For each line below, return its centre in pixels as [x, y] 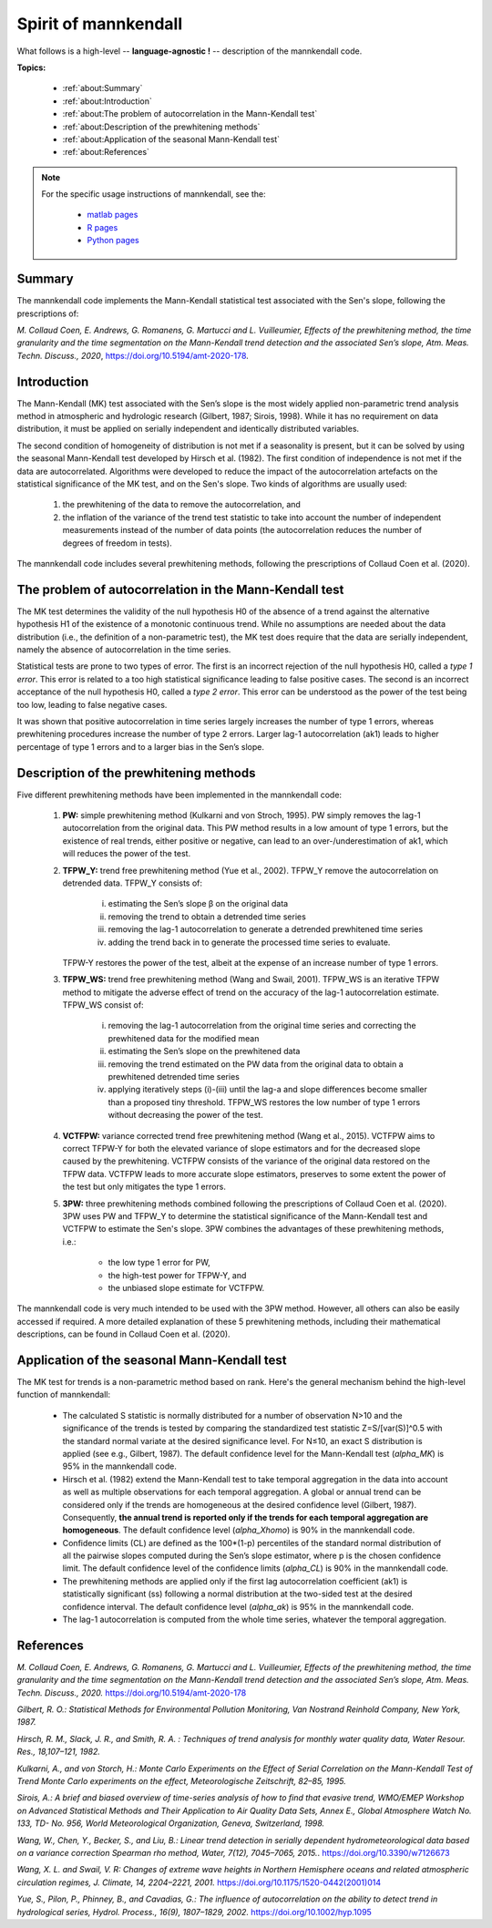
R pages [102, 227]
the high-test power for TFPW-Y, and [177, 1275]
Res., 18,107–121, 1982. [58, 1752]
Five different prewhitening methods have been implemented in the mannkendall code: [179, 795]
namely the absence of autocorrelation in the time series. [124, 649]
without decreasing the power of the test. [185, 1115]
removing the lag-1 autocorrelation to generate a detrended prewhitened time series [266, 929]
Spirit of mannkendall [99, 24]
